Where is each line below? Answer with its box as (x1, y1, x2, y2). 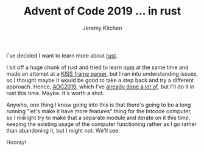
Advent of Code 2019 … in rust (23, 4, 181, 18)
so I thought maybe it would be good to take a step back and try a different (6, 76, 194, 84)
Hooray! (6, 138, 27, 146)
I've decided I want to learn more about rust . (6, 51, 118, 59)
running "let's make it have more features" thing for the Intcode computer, (6, 107, 192, 114)
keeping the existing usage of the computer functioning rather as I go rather (6, 120, 197, 128)
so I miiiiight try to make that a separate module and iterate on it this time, (6, 114, 191, 121)
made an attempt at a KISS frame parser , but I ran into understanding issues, (6, 70, 199, 77)
